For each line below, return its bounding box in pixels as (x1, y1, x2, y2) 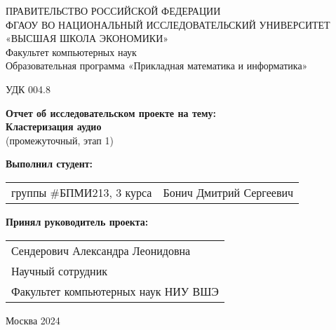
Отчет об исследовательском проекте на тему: (6, 105, 216, 120)
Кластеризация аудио (6, 119, 102, 134)
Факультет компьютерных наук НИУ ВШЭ (11, 282, 219, 299)
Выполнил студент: (6, 156, 93, 171)
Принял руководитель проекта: (6, 214, 149, 228)
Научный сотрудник (11, 262, 107, 279)
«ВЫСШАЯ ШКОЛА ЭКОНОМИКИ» (6, 31, 169, 46)
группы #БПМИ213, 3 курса (11, 184, 152, 200)
